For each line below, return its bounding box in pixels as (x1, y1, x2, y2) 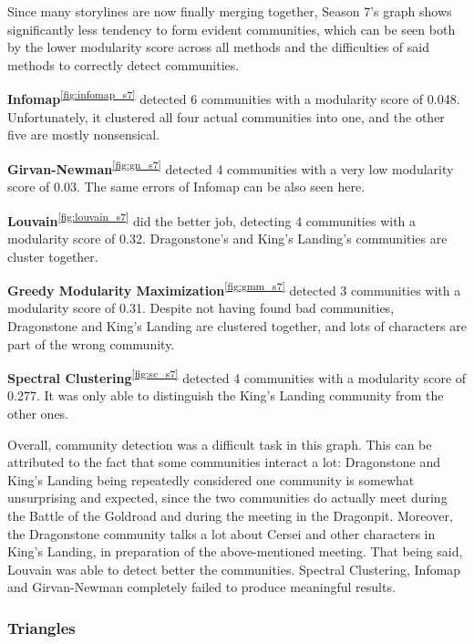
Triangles (7, 616, 76, 639)
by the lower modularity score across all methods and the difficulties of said (7, 37, 429, 57)
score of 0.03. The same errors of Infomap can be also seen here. (7, 177, 366, 196)
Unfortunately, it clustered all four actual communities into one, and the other (7, 107, 445, 126)
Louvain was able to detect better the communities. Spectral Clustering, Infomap (7, 559, 461, 578)
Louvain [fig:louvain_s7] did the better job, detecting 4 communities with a (7, 208, 417, 230)
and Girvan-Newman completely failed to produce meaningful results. (7, 577, 396, 597)
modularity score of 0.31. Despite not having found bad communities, (7, 298, 395, 317)
